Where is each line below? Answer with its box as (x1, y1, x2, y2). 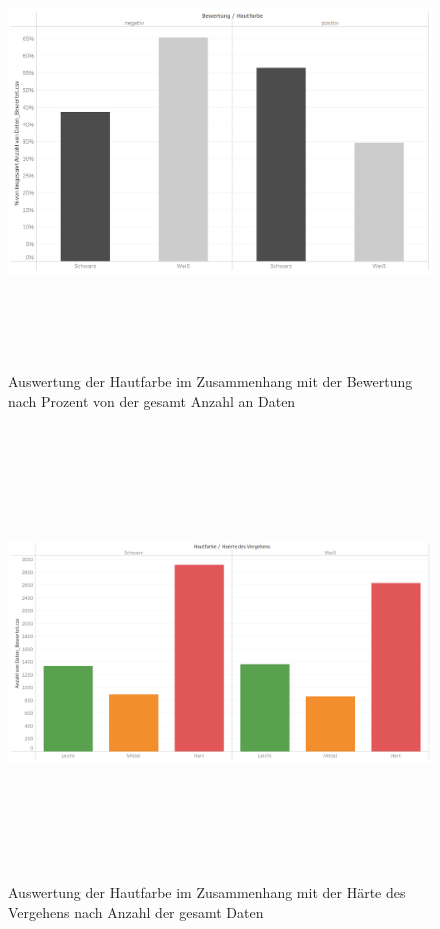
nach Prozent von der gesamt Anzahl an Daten (8, 390, 296, 411)
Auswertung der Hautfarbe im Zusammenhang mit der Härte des (8, 882, 406, 903)
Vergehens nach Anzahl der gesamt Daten (8, 902, 264, 923)
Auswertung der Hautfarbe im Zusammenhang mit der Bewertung (8, 371, 413, 392)
